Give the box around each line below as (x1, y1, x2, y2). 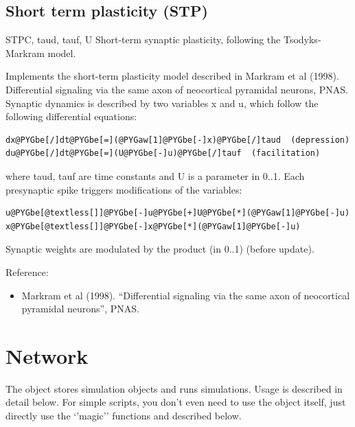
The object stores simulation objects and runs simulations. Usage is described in (5, 381, 343, 395)
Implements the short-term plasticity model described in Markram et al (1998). (5, 69, 339, 83)
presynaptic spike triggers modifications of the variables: (5, 182, 242, 196)
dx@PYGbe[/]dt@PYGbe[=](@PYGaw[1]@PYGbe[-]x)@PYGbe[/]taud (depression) (5, 135, 350, 145)
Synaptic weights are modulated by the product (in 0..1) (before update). (5, 242, 314, 256)
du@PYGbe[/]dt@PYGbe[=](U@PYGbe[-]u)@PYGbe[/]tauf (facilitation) (5, 148, 321, 159)
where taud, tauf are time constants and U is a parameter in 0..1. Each (5, 168, 305, 183)
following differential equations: (5, 109, 137, 124)
